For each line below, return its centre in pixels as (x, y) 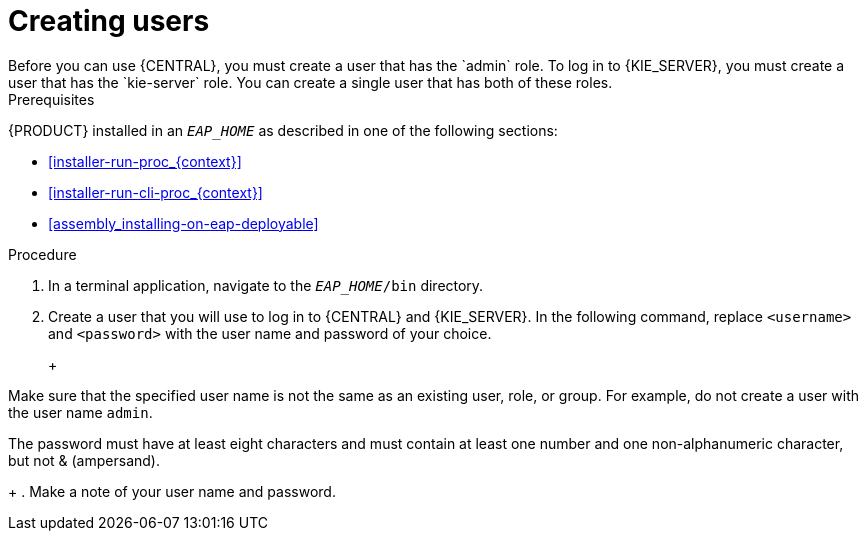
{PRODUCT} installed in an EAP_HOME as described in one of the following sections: (283, 130)
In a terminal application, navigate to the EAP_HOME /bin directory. (266, 285)
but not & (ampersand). (84, 460)
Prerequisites (51, 99)
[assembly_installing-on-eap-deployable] (183, 223)
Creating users (109, 21)
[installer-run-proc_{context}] (145, 161)
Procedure (42, 254)
